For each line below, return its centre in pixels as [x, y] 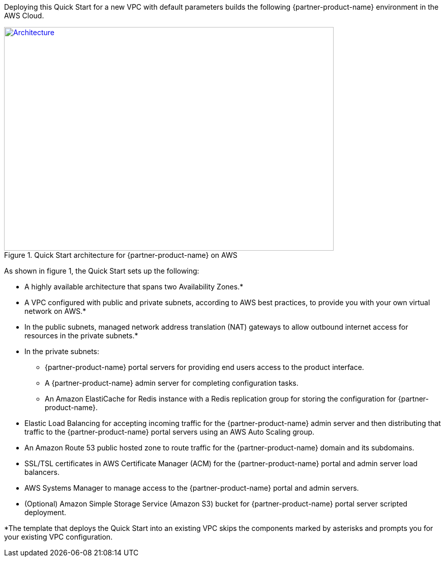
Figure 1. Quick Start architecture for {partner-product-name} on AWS [121, 255]
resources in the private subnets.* [81, 336]
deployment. [45, 512]
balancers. [42, 472]
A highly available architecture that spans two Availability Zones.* [134, 287]
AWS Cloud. [24, 16]
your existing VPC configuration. [58, 537]
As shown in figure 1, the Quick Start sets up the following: [102, 271]
